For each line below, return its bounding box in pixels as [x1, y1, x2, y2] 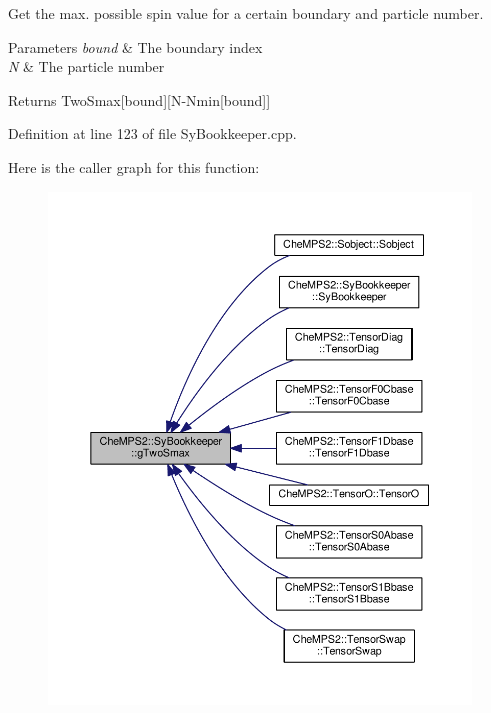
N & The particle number [8, 56, 165, 77]
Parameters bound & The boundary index [8, 36, 263, 57]
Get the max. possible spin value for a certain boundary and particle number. [8, 3, 484, 23]
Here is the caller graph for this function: [8, 156, 260, 177]
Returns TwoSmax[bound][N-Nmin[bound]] [8, 89, 271, 110]
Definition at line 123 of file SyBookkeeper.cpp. [8, 123, 297, 144]
